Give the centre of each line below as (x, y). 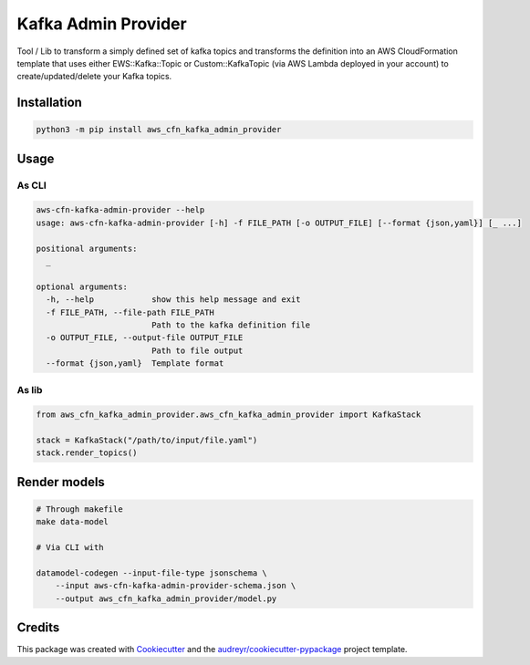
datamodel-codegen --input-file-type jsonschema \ (152, 573)
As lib (30, 390)
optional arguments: (82, 286)
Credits (38, 628)
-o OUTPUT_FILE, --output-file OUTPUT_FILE (145, 338)
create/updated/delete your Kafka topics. (94, 77)
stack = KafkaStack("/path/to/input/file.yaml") (147, 441)
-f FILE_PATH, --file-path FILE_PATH (130, 312)
